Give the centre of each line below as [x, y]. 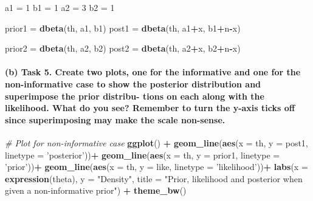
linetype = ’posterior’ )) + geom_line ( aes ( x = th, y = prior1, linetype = [143, 155]
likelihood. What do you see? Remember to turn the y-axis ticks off [150, 108]
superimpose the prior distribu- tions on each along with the [135, 96]
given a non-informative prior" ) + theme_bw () [96, 190]
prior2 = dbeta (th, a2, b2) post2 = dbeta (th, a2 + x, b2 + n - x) [123, 48]
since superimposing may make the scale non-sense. [115, 119]
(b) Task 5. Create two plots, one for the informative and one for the [153, 72]
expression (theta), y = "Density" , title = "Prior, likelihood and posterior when [154, 178]
